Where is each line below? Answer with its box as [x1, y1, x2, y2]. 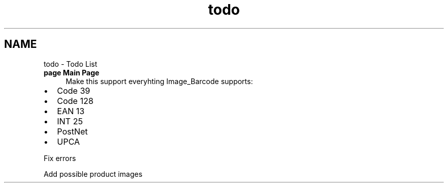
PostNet [57, 126, 88, 137]
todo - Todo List [43, 59, 98, 68]
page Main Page [43, 68, 100, 77]
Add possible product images [43, 169, 143, 178]
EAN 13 [57, 105, 85, 116]
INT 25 [57, 116, 83, 126]
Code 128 [57, 95, 94, 106]
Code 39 [57, 85, 91, 96]
